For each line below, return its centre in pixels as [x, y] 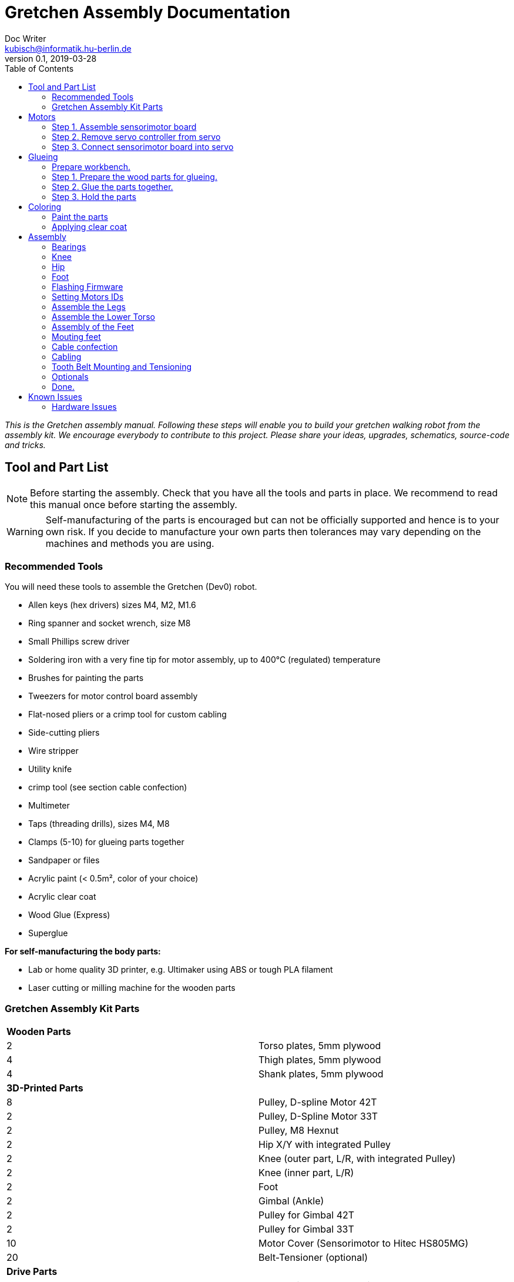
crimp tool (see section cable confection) [108, 787]
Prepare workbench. [91, 166]
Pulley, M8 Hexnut [299, 1131]
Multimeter [49, 806]
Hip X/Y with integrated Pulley [325, 1145]
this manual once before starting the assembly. [134, 504]
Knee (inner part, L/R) [306, 1173]
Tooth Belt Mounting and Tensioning [122, 366]
